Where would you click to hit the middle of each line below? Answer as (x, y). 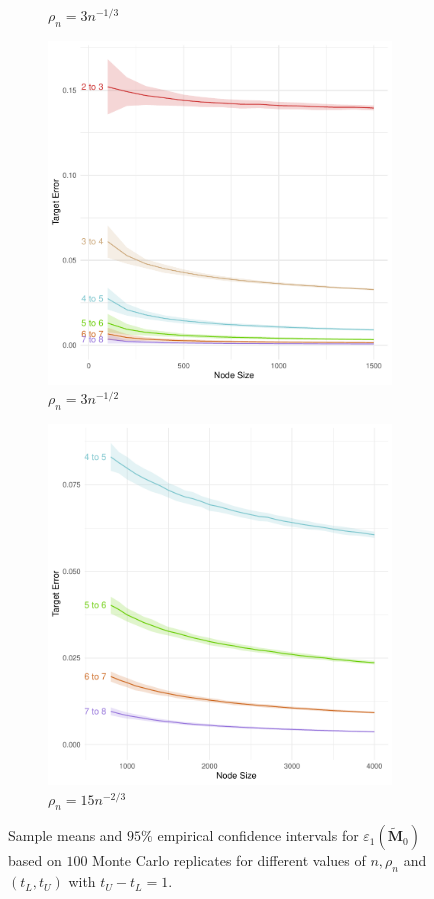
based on (35, 860)
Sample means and (65, 835)
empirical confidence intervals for (258, 835)
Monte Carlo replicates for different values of (229, 860)
